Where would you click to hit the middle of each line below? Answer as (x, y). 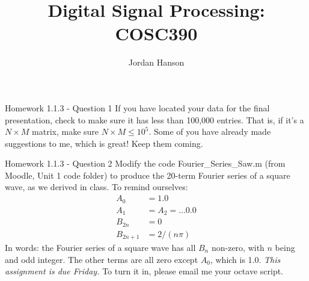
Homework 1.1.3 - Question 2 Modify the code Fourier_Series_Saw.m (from (145, 163)
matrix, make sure (66, 131)
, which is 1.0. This (245, 259)
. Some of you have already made (210, 131)
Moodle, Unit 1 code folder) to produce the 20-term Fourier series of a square (148, 175)
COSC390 (156, 33)
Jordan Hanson (156, 62)
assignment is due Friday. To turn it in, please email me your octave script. (144, 271)
